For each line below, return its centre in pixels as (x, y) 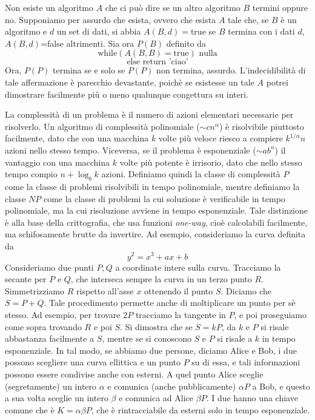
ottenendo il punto (179, 290)
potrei (277, 82)
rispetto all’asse (105, 290)
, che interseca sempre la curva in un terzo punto (161, 279)
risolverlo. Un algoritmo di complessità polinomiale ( (102, 126)
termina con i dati (261, 31)
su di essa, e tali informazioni (246, 362)
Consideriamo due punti (49, 267)
